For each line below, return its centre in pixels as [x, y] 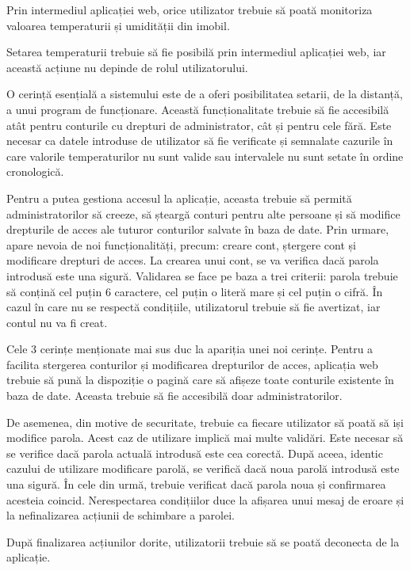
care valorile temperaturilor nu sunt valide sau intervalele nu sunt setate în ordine [205, 156]
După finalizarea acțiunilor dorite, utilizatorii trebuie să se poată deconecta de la [203, 541]
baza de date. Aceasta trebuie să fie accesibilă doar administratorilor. [174, 396]
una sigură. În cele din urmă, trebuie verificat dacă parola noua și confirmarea [196, 484]
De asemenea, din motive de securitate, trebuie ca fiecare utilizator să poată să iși [205, 422]
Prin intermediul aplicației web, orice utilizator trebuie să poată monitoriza [190, 10]
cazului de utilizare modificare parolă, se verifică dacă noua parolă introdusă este [203, 468]
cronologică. [35, 171]
